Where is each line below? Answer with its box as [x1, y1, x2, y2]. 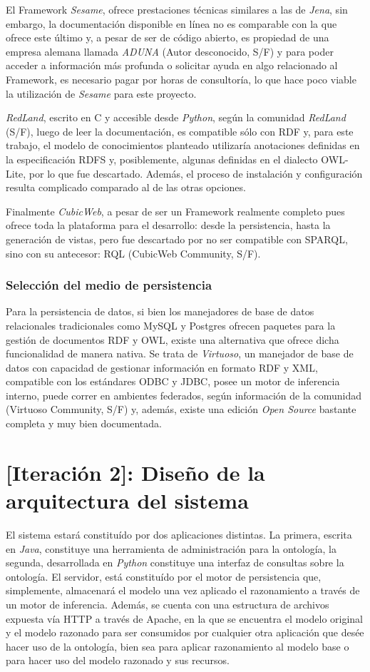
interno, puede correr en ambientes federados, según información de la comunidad [6, 387, 362, 402]
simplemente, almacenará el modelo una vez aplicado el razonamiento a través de [6, 583, 360, 598]
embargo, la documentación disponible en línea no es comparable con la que [6, 16, 337, 31]
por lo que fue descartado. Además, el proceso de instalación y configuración [29, 166, 363, 180]
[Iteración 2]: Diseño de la [6, 457, 265, 487]
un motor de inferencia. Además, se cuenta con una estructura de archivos [6, 596, 329, 611]
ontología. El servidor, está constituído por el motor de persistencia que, [6, 569, 322, 584]
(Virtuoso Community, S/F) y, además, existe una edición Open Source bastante [6, 402, 356, 417]
